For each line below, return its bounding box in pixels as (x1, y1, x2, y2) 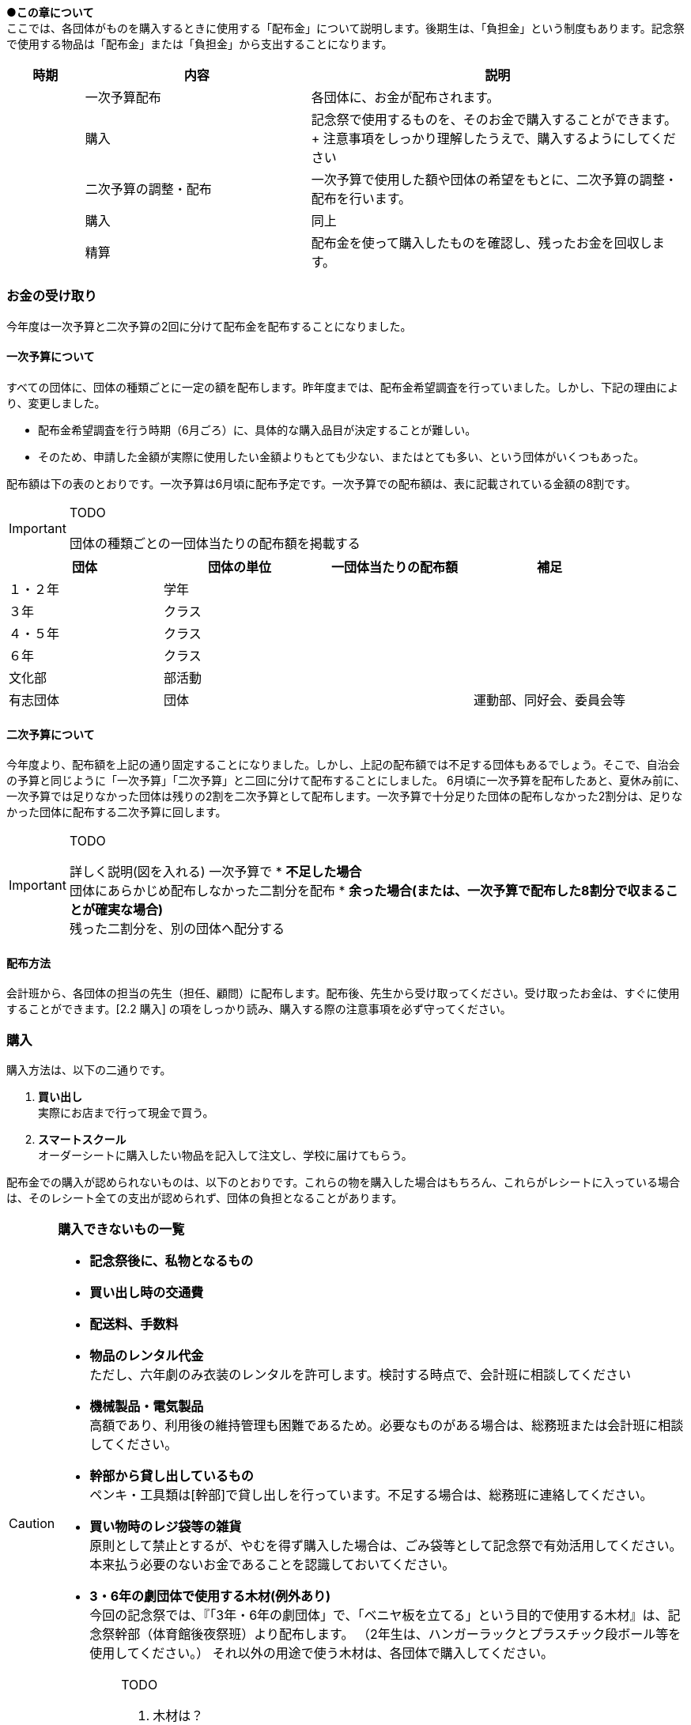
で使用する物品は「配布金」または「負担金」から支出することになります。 (6, 37, 393, 51)
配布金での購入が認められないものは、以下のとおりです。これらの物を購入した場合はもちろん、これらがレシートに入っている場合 (6, 1175, 680, 1190)
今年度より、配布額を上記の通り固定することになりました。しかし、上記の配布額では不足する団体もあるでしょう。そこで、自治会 (6, 758, 680, 772)
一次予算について (6, 350, 95, 364)
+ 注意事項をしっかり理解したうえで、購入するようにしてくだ (311, 131, 676, 146)
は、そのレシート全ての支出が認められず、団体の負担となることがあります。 (6, 1191, 403, 1205)
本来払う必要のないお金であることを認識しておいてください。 (89, 1557, 455, 1573)
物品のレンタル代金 (89, 1348, 204, 1364)
